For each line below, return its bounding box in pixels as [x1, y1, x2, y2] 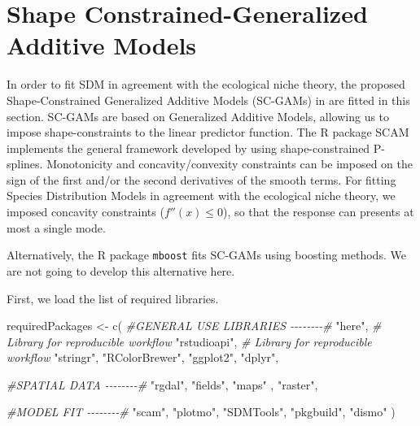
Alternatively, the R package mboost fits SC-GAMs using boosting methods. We [7, 246, 406, 263]
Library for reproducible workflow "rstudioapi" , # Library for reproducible [7, 333, 372, 350]
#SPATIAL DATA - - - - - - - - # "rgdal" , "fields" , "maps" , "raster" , [7, 376, 318, 393]
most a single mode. [7, 219, 106, 236]
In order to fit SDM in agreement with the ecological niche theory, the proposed [7, 76, 405, 93]
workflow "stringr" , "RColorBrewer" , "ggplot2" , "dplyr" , [7, 349, 279, 366]
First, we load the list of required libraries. [7, 289, 219, 306]
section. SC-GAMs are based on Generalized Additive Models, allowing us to [7, 107, 390, 124]
